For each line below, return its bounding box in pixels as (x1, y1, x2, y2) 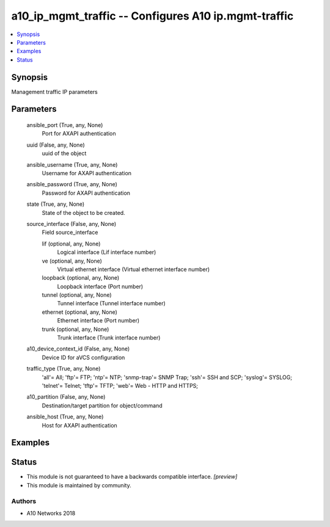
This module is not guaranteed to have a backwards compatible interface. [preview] (26, 473, 238, 481)
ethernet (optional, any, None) (42, 308, 117, 316)
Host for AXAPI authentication (42, 421, 117, 429)
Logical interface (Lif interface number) (57, 249, 156, 256)
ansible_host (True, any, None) (26, 413, 104, 421)
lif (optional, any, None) (42, 240, 101, 247)
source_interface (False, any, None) (26, 220, 117, 227)
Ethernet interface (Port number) (57, 317, 140, 324)
